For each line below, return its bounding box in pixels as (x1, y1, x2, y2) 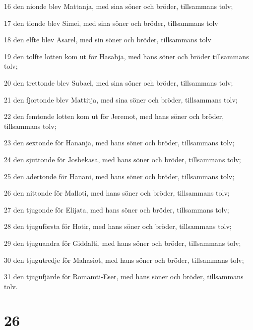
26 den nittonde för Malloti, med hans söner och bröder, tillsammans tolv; (4, 188, 230, 198)
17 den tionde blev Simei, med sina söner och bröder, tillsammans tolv (4, 17, 218, 28)
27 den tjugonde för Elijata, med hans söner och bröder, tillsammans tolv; (4, 204, 229, 215)
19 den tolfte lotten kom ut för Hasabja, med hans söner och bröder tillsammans (4, 51, 249, 61)
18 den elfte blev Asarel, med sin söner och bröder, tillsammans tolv (4, 34, 211, 45)
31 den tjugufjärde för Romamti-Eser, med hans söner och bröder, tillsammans (4, 271, 244, 282)
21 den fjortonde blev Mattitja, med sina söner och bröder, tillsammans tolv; (4, 94, 238, 105)
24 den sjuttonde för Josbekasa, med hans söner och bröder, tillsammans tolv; (4, 154, 241, 164)
